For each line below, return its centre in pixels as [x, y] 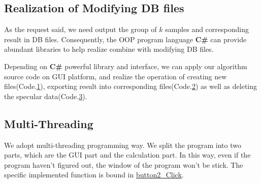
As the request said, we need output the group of [80, 29]
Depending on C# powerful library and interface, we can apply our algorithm [126, 66]
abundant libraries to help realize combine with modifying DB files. [109, 49]
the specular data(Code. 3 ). [46, 96]
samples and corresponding [207, 29]
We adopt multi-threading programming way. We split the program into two [123, 145]
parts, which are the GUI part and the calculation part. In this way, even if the [127, 155]
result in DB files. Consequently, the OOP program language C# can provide [125, 39]
